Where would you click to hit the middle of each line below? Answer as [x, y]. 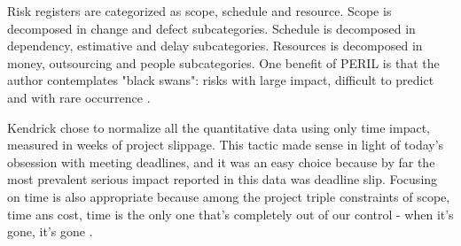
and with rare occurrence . [79, 97]
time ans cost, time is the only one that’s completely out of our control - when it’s [230, 214]
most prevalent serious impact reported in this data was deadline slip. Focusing [223, 179]
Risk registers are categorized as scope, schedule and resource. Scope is [199, 11]
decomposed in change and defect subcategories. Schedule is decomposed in [211, 28]
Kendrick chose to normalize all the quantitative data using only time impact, [219, 127]
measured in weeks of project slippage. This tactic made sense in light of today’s [226, 145]
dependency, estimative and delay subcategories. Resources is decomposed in [215, 46]
